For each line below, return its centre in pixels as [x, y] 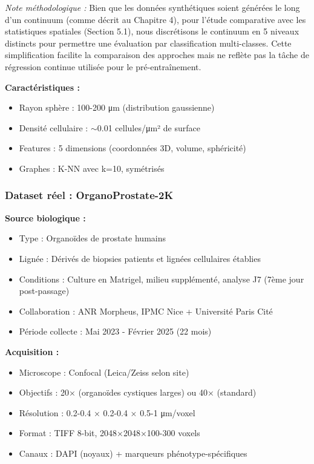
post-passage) [44, 291]
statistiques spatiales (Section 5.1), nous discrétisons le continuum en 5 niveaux [152, 31]
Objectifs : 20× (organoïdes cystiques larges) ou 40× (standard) [138, 392]
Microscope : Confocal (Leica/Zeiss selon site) [104, 372]
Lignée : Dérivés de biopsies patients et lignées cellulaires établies [140, 258]
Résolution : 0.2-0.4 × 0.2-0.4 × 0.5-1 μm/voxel [107, 412]
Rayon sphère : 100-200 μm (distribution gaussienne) [117, 107]
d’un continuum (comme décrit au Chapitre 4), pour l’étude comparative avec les [155, 19]
